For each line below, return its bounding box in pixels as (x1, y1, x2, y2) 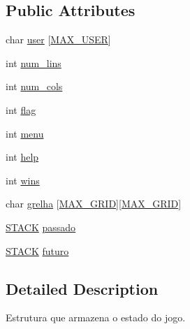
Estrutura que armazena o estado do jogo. (6, 310, 186, 325)
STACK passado (6, 219, 76, 234)
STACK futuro (6, 243, 69, 258)
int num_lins (6, 55, 61, 70)
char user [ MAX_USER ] (6, 32, 111, 47)
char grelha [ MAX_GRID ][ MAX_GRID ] (6, 196, 182, 211)
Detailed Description (6, 277, 159, 299)
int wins (6, 173, 40, 187)
